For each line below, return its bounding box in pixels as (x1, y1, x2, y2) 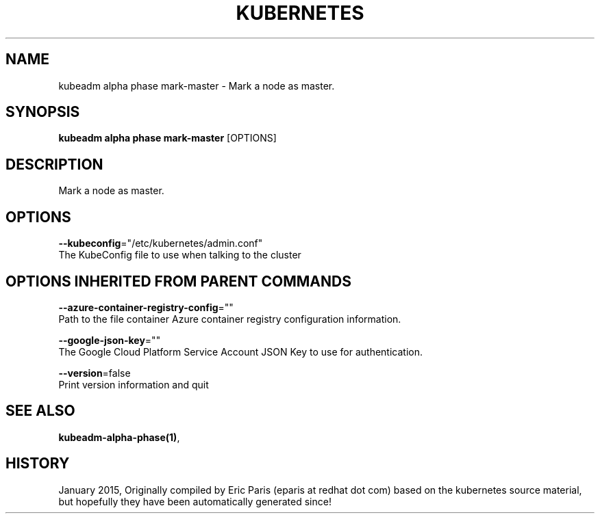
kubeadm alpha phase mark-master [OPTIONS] (58, 132, 277, 144)
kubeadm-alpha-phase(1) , (58, 431, 180, 443)
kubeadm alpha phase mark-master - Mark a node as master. (58, 79, 335, 92)
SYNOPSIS (5, 103, 80, 121)
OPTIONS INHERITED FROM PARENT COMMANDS (5, 272, 351, 290)
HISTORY (5, 455, 70, 473)
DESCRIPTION (5, 155, 103, 173)
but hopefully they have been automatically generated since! (58, 495, 332, 507)
